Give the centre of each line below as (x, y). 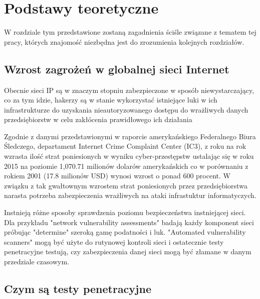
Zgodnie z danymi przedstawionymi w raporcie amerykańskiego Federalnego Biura (130, 136)
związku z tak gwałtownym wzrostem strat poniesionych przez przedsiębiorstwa (126, 185)
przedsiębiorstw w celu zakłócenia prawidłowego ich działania (98, 119)
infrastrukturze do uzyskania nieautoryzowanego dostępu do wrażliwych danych (126, 109)
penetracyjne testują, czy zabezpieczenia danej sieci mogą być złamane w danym (128, 252)
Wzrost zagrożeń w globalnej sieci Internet (117, 69)
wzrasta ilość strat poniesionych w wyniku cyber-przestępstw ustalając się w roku (129, 156)
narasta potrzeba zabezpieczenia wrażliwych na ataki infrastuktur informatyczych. (130, 195)
